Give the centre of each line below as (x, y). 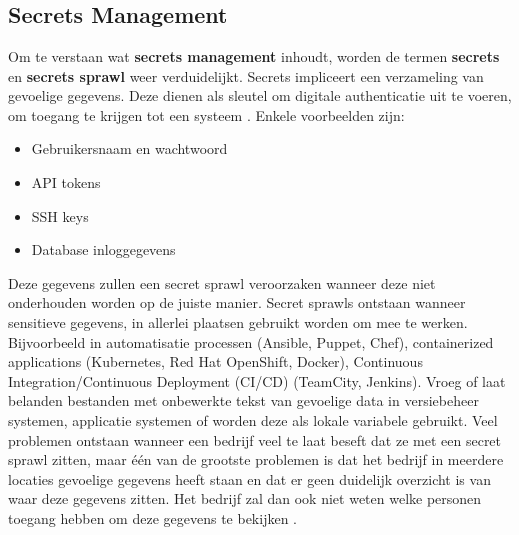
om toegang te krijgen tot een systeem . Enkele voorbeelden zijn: (206, 114)
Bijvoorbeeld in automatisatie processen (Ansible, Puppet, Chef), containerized (251, 341)
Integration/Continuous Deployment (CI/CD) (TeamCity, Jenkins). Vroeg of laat (257, 380)
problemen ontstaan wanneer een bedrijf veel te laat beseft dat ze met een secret (255, 439)
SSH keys (60, 215)
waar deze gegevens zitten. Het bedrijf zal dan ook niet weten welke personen (245, 498)
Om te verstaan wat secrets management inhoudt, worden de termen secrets (254, 56)
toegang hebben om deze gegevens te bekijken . (153, 517)
